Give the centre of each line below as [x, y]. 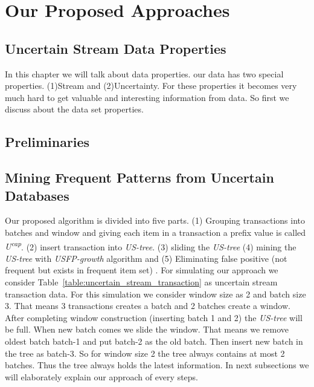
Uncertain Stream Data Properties [116, 48]
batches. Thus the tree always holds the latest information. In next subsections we [157, 365]
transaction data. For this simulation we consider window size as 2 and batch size [155, 294]
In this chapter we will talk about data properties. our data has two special [144, 73]
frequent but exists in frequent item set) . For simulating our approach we [142, 270]
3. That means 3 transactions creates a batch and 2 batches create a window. [148, 306]
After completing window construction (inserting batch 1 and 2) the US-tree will [154, 317]
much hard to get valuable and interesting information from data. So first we [147, 97]
